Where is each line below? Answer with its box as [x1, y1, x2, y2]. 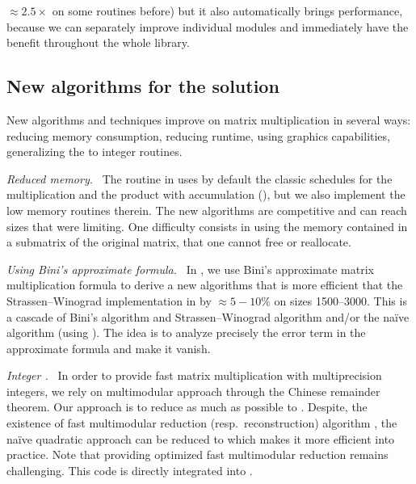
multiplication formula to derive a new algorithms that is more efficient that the [6, 276, 403, 293]
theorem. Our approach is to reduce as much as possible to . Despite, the [6, 398, 368, 415]
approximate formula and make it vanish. [6, 339, 211, 356]
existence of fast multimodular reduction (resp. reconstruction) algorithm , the [6, 415, 397, 431]
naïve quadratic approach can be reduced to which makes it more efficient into [6, 430, 395, 447]
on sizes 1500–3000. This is [274, 292, 407, 309]
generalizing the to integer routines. [6, 143, 183, 160]
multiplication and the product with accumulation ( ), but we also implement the [6, 186, 405, 203]
